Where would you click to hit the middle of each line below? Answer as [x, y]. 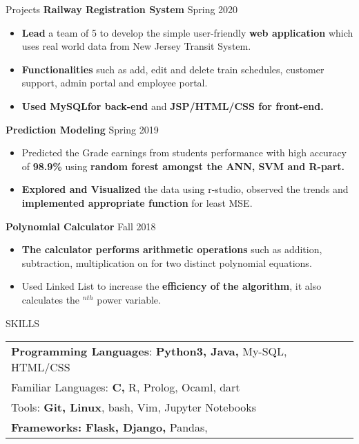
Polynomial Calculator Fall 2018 [81, 226]
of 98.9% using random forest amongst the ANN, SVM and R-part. [183, 166]
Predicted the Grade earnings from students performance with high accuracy [184, 152]
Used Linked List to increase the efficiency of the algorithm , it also [172, 286]
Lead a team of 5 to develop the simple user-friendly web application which [187, 32]
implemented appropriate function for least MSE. [137, 202]
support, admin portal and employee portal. [115, 83]
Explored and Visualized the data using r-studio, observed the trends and [185, 189]
